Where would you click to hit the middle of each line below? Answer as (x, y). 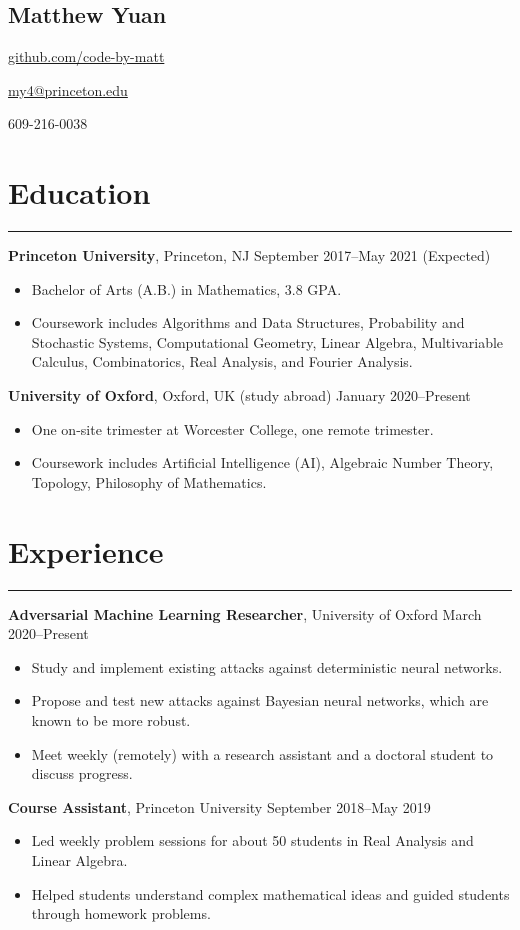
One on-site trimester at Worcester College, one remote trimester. (232, 428)
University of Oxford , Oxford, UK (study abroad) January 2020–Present (239, 395)
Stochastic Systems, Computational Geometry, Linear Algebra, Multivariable (267, 341)
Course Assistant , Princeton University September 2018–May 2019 (219, 806)
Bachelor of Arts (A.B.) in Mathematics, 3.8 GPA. (186, 288)
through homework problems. (121, 913)
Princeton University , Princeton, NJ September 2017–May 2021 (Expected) (249, 255)
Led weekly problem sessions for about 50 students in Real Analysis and (252, 840)
